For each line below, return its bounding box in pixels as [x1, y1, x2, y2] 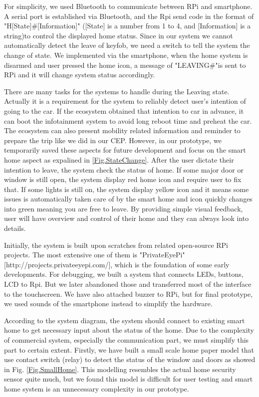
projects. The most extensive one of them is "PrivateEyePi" [4, 249, 185, 260]
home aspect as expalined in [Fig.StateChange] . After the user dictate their [4, 154, 234, 165]
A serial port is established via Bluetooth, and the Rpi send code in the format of [4, 10, 254, 21]
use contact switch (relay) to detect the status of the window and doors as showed [4, 354, 256, 365]
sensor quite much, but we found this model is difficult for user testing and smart [4, 374, 253, 384]
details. [4, 223, 26, 233]
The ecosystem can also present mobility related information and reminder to [4, 125, 241, 136]
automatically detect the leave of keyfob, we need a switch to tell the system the [4, 40, 250, 50]
